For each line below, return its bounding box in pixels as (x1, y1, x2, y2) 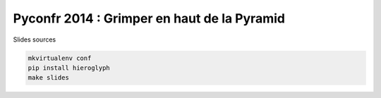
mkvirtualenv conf (28, 54, 92, 62)
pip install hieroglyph (28, 63, 111, 72)
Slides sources (13, 35, 56, 44)
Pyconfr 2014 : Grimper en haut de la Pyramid (13, 11, 286, 26)
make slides (28, 74, 70, 82)
